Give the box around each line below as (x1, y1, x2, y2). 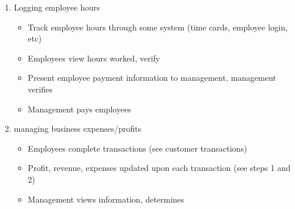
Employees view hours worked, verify (28, 52, 160, 64)
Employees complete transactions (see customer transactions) (28, 142, 248, 154)
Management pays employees (28, 102, 131, 115)
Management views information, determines (28, 193, 184, 205)
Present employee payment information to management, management (28, 71, 276, 84)
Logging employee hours (13, 1, 100, 13)
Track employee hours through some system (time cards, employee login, (28, 20, 288, 33)
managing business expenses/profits (13, 122, 142, 135)
